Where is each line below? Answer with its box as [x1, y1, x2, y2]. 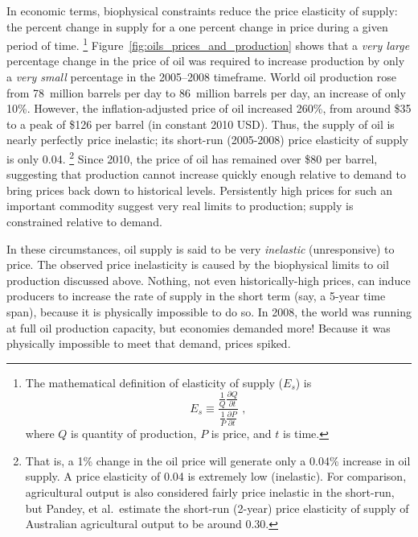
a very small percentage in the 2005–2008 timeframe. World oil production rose [6, 68, 397, 85]
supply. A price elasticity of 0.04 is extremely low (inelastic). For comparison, [25, 468, 407, 485]
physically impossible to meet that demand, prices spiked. [6, 335, 291, 352]
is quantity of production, [71, 425, 197, 442]
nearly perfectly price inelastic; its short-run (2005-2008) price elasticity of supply [6, 131, 408, 148]
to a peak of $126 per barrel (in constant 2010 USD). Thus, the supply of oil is [6, 115, 395, 132]
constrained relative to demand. [6, 213, 162, 230]
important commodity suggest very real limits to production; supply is [6, 197, 354, 214]
